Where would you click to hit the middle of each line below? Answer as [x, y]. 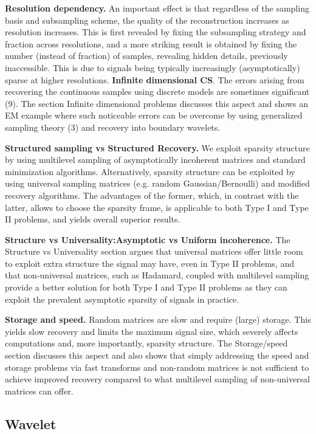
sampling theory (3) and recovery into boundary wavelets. [113, 127]
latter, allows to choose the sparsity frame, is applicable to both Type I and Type [157, 207]
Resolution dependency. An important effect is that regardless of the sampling [157, 8]
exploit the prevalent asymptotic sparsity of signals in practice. [122, 299]
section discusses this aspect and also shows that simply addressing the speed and [157, 355]
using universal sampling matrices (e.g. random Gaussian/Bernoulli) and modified [157, 183]
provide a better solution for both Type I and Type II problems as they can [146, 287]
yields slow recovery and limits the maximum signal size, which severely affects [152, 331]
